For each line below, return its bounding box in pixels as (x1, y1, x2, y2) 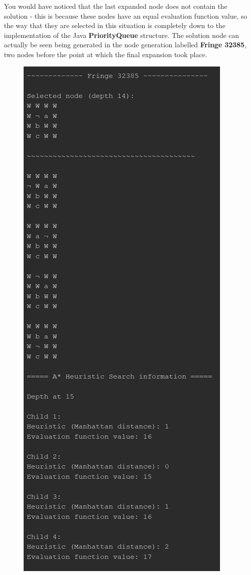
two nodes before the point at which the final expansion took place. (4, 49, 207, 59)
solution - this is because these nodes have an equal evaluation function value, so (4, 10, 248, 21)
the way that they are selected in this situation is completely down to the (4, 20, 225, 31)
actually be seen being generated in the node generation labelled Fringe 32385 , (4, 39, 247, 50)
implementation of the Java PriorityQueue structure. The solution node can (4, 30, 239, 40)
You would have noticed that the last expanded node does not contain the (4, 1, 227, 11)
